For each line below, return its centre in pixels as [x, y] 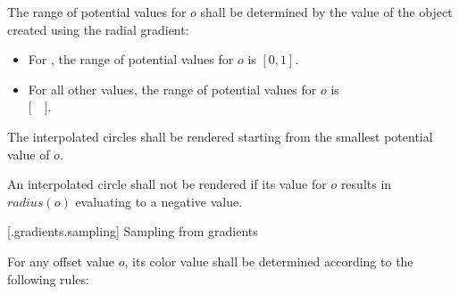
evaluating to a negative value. [159, 201]
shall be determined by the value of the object [326, 12]
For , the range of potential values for [131, 59]
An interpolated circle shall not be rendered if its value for [167, 184]
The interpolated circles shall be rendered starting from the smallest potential [220, 136]
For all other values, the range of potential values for [172, 89]
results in [366, 184]
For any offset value [61, 261]
